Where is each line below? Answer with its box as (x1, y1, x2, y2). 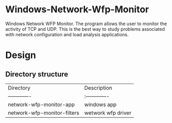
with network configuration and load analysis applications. (5, 31, 129, 37)
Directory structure (5, 70, 68, 78)
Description (84, 84, 112, 91)
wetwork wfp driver (84, 109, 132, 116)
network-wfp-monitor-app (8, 101, 75, 108)
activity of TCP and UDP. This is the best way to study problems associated (5, 26, 165, 32)
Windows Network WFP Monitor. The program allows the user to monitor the (5, 20, 167, 27)
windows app (84, 101, 117, 108)
